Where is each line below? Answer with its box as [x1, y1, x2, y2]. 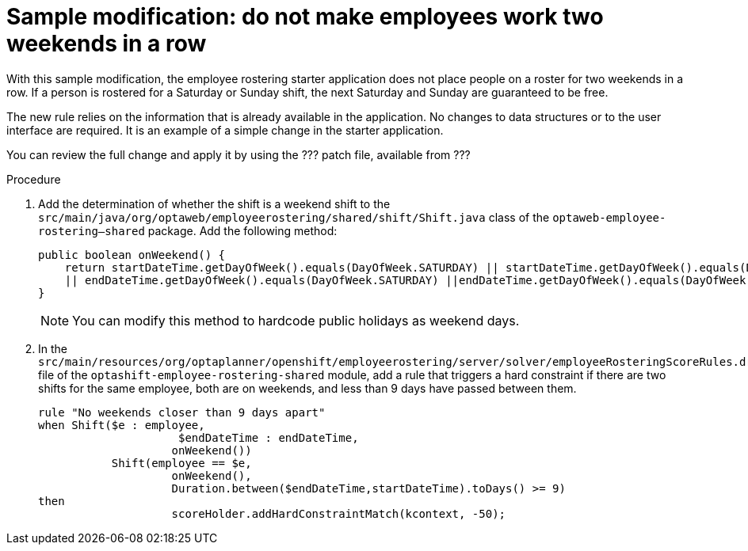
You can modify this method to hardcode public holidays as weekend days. [72, 312, 520, 329]
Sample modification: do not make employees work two [6, 3, 604, 30]
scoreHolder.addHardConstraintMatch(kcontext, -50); [171, 507, 506, 520]
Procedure [6, 172, 61, 186]
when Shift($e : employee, [38, 418, 205, 431]
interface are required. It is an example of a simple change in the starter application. [6, 123, 444, 137]
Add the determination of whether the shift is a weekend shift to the [38, 196, 391, 211]
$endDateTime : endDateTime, [178, 431, 359, 444]
